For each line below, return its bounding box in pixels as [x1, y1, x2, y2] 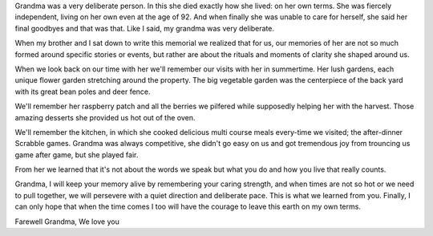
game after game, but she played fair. [14, 149, 139, 160]
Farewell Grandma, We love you [14, 217, 119, 226]
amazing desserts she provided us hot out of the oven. [14, 112, 196, 122]
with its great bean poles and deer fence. [14, 87, 152, 96]
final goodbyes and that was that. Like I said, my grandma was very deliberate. [14, 23, 275, 33]
